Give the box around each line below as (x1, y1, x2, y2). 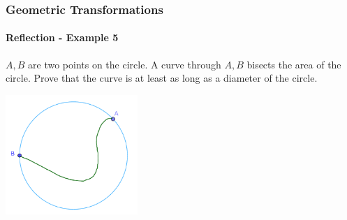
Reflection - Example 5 (6, 30, 119, 45)
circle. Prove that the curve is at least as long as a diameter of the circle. (6, 71, 318, 85)
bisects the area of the (246, 57, 341, 71)
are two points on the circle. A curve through (28, 57, 221, 71)
